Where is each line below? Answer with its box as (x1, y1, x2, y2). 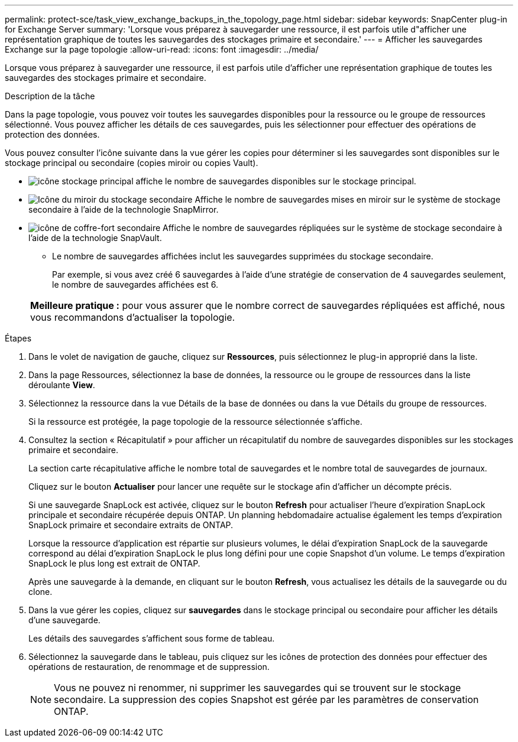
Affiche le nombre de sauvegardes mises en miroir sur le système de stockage (195, 194, 501, 204)
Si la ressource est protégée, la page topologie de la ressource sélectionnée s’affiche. (28, 416, 362, 427)
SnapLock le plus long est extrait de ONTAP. (28, 558, 200, 568)
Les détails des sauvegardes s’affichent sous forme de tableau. (28, 633, 275, 643)
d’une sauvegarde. (28, 615, 101, 625)
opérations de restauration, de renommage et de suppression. (28, 662, 270, 672)
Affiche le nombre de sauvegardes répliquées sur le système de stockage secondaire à (163, 223, 503, 233)
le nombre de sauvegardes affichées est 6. (52, 279, 218, 289)
